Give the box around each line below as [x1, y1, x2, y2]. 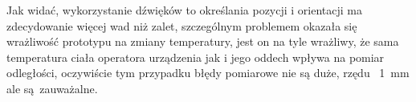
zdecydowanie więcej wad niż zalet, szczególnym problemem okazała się [6, 17, 357, 34]
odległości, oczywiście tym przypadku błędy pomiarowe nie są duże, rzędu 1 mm [6, 64, 410, 81]
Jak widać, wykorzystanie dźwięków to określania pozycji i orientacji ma [6, 2, 363, 18]
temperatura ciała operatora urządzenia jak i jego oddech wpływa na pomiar [6, 48, 385, 65]
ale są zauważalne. [6, 80, 98, 96]
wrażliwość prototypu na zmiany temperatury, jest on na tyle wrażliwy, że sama [6, 33, 399, 50]
